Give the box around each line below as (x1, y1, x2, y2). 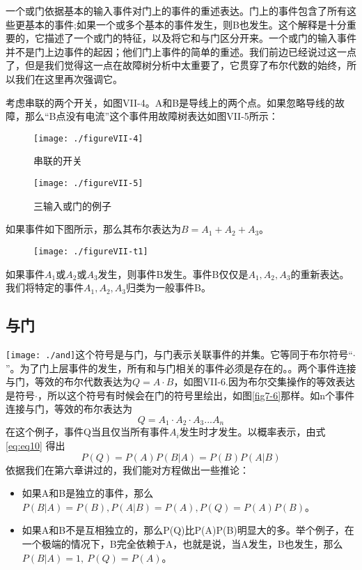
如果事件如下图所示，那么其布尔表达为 (6, 222, 181, 236)
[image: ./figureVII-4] (33, 133, 143, 144)
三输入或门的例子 (33, 198, 111, 213)
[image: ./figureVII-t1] (33, 246, 148, 256)
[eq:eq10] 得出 (6, 438, 65, 452)
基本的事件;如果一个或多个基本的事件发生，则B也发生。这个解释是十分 (24, 17, 347, 31)
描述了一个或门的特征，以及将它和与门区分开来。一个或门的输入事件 (44, 31, 356, 45)
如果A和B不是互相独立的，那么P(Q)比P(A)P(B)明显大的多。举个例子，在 (22, 523, 354, 537)
